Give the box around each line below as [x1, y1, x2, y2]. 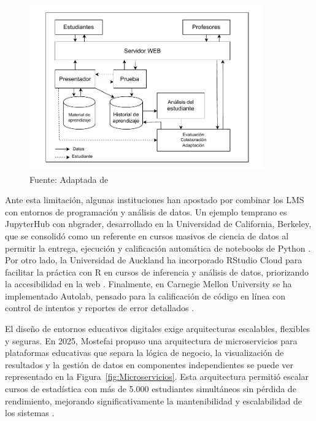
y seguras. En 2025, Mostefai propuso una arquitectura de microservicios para [5, 334, 298, 347]
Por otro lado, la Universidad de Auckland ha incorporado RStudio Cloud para [5, 253, 303, 266]
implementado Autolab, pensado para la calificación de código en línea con [5, 289, 286, 302]
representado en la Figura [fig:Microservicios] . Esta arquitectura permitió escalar [5, 370, 309, 383]
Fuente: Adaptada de [29, 172, 109, 185]
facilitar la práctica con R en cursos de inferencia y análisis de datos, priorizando [5, 265, 309, 278]
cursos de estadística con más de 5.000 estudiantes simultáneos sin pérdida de [5, 382, 296, 395]
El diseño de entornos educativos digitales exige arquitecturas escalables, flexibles [5, 322, 310, 335]
